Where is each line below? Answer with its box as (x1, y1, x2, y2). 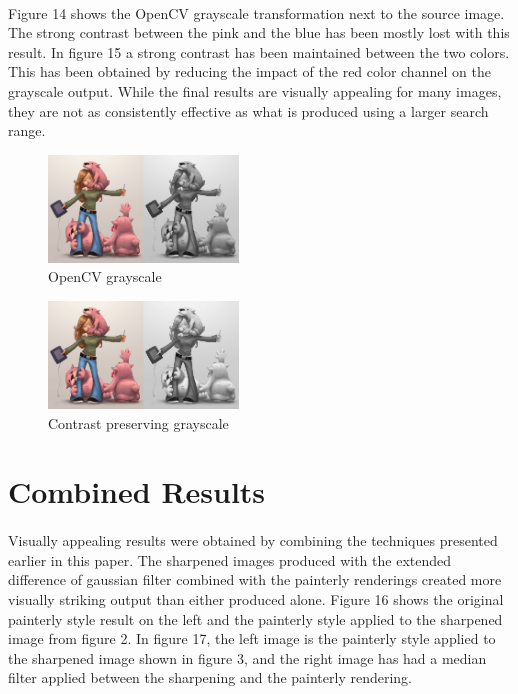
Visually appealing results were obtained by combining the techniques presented (8, 530, 498, 551)
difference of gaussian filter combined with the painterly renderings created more (8, 569, 502, 590)
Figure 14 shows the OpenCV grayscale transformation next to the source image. (8, 2, 505, 23)
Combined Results (8, 471, 266, 512)
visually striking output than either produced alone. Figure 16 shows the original (8, 588, 504, 609)
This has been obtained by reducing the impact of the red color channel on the (8, 61, 491, 82)
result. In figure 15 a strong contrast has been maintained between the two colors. (8, 41, 510, 62)
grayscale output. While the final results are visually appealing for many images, (8, 80, 502, 101)
